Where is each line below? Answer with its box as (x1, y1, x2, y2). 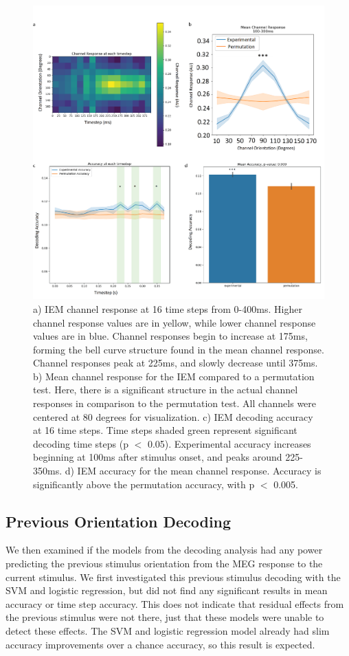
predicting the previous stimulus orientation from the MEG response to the (5, 556, 323, 571)
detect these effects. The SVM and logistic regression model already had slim (5, 624, 330, 637)
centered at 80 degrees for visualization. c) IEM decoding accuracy (33, 409, 313, 424)
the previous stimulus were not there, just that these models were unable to (5, 610, 324, 624)
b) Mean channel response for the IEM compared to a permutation (33, 369, 315, 383)
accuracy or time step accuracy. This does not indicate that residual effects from (5, 596, 344, 611)
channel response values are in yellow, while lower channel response (33, 315, 316, 329)
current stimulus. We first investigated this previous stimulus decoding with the (5, 569, 341, 584)
